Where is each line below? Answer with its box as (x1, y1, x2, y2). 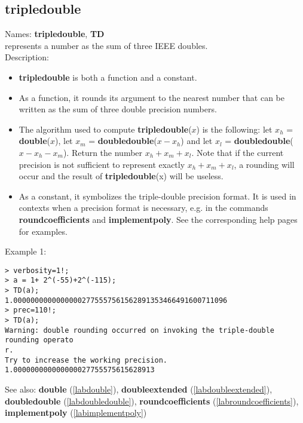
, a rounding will (234, 158, 295, 170)
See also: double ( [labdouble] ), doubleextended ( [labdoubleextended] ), (5, 382, 273, 395)
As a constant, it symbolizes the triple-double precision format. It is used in (19, 189, 296, 202)
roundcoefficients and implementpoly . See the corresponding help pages (19, 213, 298, 225)
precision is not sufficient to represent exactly (19, 158, 185, 170)
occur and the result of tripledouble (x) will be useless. (19, 170, 224, 182)
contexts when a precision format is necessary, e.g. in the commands (19, 201, 268, 214)
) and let (180, 134, 213, 147)
